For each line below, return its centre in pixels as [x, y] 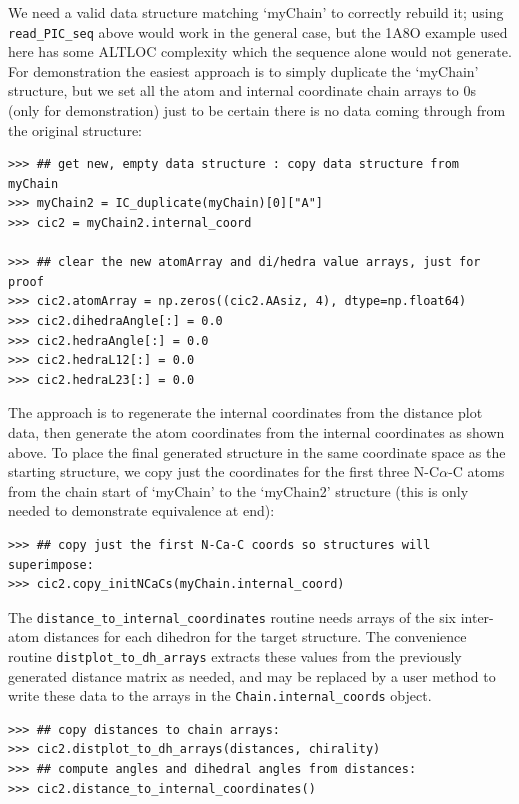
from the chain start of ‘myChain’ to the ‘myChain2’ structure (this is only [238, 490]
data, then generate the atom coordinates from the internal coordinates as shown [256, 431]
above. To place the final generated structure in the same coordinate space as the [257, 451]
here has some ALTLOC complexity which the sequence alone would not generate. [260, 51]
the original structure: [75, 129]
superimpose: [51, 564]
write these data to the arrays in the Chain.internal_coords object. [220, 695]
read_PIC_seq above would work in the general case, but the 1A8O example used [258, 31]
